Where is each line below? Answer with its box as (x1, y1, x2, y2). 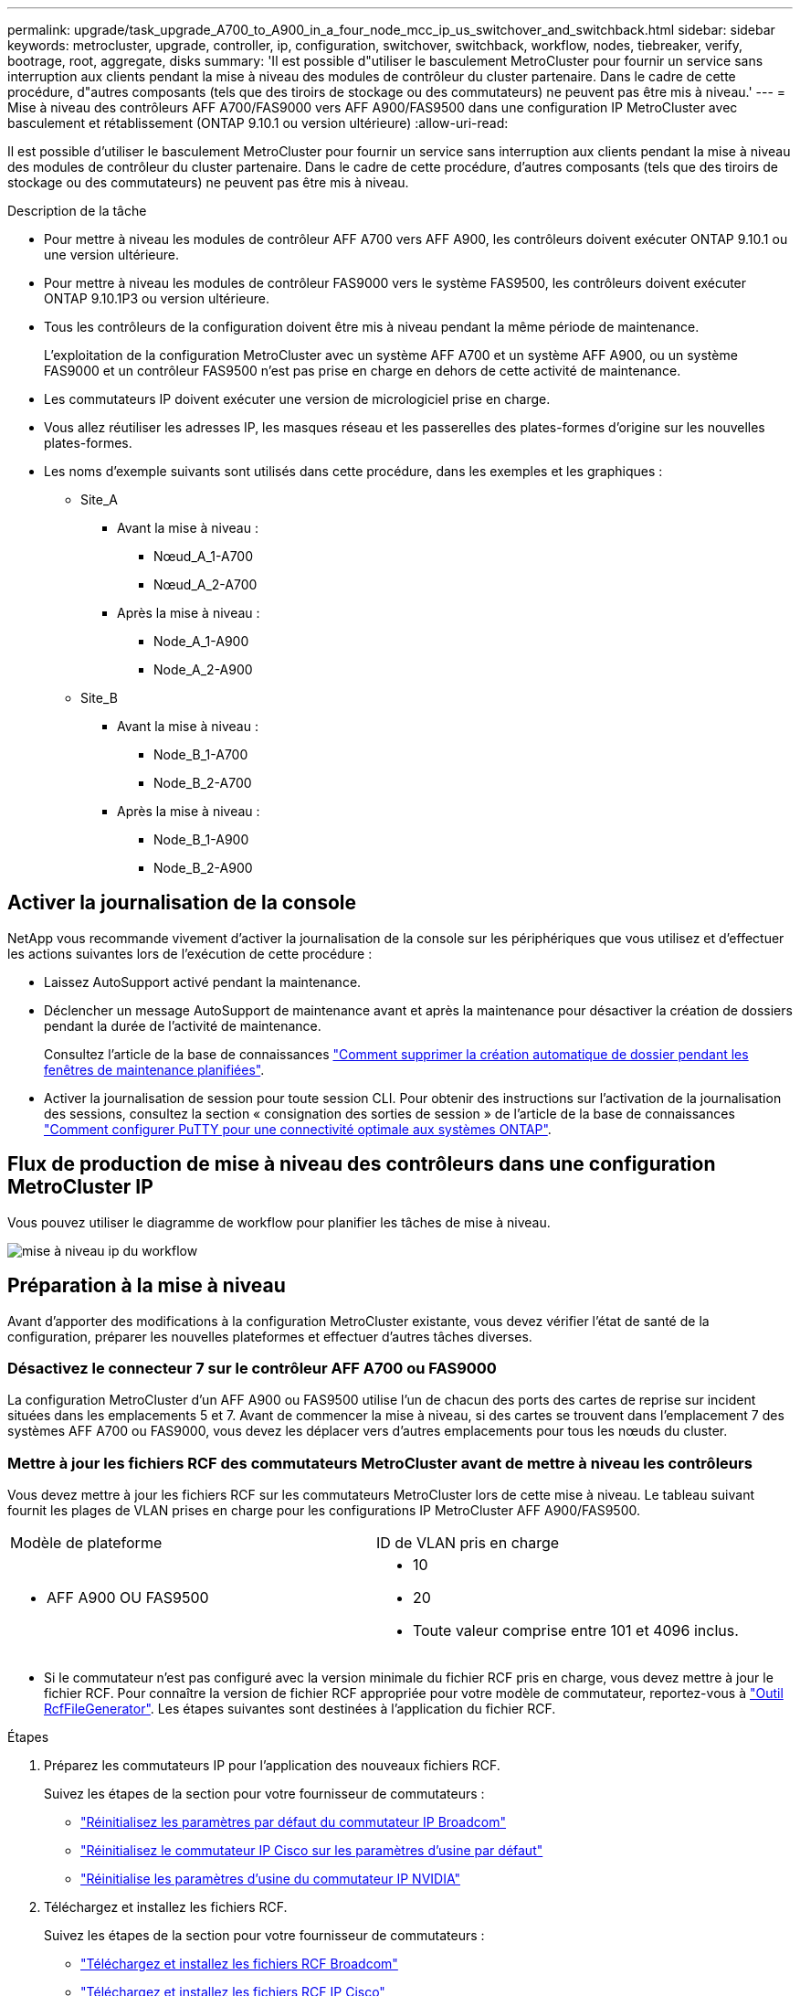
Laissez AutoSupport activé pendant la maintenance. (44, 973, 362, 990)
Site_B (80, 690, 118, 706)
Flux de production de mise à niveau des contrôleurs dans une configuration (7, 1152, 716, 1176)
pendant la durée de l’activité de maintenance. (44, 1017, 321, 1034)
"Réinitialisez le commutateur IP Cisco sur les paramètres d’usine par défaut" (80, 1842, 543, 1859)
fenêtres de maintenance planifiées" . (44, 1061, 265, 1078)
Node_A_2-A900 (153, 662, 253, 677)
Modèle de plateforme (10, 1534, 163, 1553)
